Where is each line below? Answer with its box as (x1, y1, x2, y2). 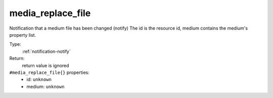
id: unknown (26, 76, 52, 82)
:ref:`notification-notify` (22, 48, 71, 54)
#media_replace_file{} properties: (9, 69, 89, 75)
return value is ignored (22, 62, 69, 68)
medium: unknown (26, 83, 65, 89)
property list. (9, 32, 36, 38)
